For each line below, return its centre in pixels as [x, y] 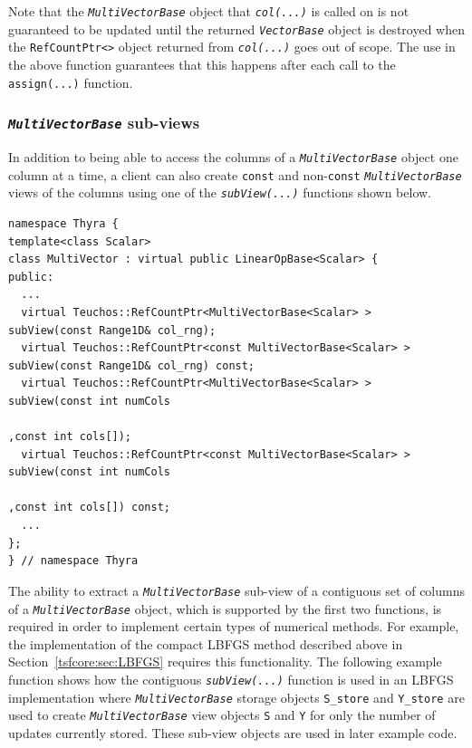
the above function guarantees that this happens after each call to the [202, 64]
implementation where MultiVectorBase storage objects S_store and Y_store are [236, 697]
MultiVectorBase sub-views [104, 123]
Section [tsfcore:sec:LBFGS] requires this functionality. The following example [225, 662]
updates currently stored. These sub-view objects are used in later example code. [233, 732]
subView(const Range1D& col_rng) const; [132, 365]
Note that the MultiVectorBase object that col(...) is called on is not [209, 11]
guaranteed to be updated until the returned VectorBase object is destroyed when [236, 29]
